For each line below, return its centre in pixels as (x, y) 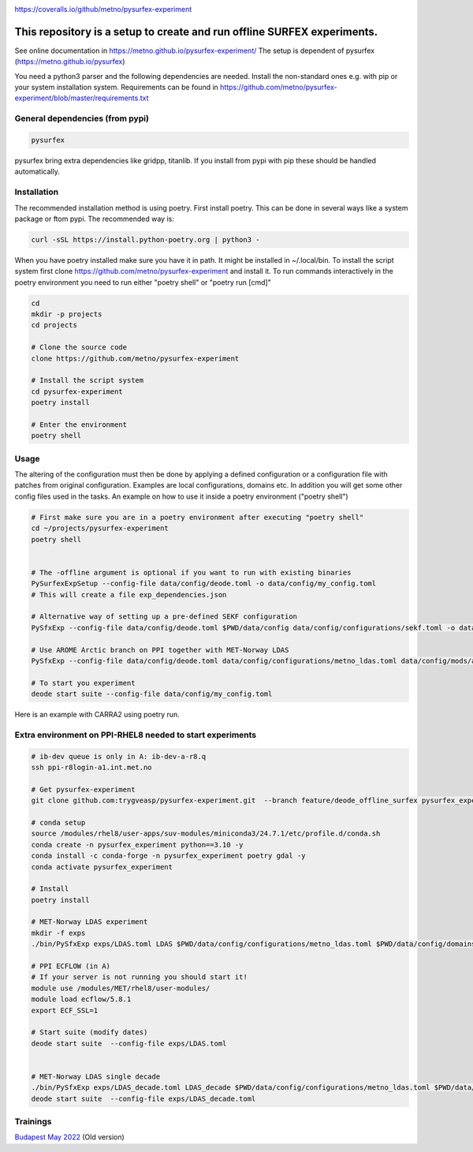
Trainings (33, 1122)
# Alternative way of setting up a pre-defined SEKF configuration (164, 617)
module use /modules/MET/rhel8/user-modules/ (121, 988)
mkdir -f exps (58, 933)
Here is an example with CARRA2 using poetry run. (97, 715)
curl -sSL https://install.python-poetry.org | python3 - (145, 239)
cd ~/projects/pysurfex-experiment (100, 528)
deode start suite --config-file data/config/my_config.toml (152, 694)
